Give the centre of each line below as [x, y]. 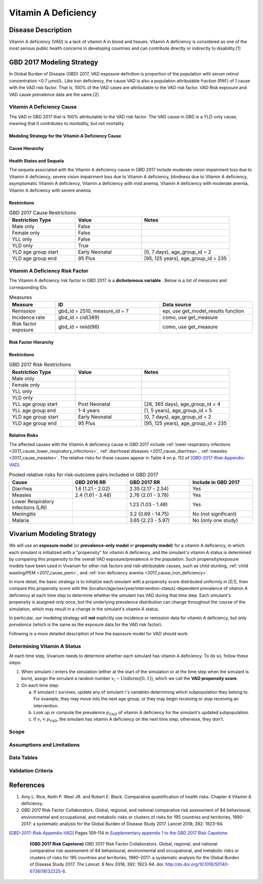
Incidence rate [28, 317]
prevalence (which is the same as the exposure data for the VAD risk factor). [86, 625]
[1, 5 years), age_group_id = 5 [178, 410]
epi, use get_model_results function [203, 311]
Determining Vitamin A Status [45, 646]
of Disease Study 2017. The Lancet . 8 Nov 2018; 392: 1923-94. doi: [97, 865]
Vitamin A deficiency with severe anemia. [50, 190]
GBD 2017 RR [145, 482]
